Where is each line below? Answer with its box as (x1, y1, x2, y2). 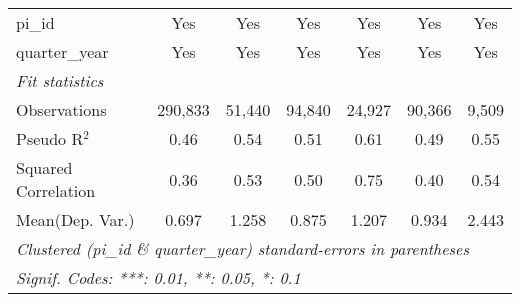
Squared (16, 156, 73, 179)
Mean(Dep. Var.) (16, 208, 135, 231)
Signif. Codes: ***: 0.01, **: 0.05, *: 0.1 (16, 266, 301, 289)
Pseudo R (16, 127, 84, 150)
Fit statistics (16, 69, 104, 92)
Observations (16, 98, 107, 121)
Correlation (16, 179, 96, 202)
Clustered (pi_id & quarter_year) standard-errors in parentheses (16, 237, 470, 260)
